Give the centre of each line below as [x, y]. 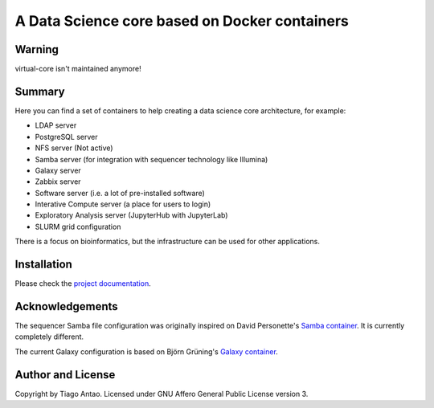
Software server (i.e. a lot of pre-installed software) [120, 193]
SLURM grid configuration [78, 226]
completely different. [49, 337]
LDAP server [56, 125]
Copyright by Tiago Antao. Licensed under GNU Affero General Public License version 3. [162, 394]
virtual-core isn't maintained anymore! [78, 69]
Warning [37, 49]
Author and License [65, 375]
